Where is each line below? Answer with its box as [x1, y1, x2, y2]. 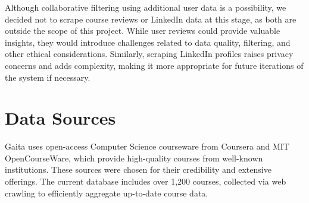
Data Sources [5, 106, 116, 130]
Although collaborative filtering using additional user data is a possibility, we [5, 1, 286, 13]
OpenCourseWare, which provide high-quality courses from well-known [5, 151, 263, 164]
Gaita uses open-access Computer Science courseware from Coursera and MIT [5, 140, 289, 153]
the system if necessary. [5, 71, 90, 83]
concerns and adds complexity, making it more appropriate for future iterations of [5, 59, 304, 71]
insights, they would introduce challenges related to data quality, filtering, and [5, 36, 291, 48]
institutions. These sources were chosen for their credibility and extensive [5, 163, 271, 176]
